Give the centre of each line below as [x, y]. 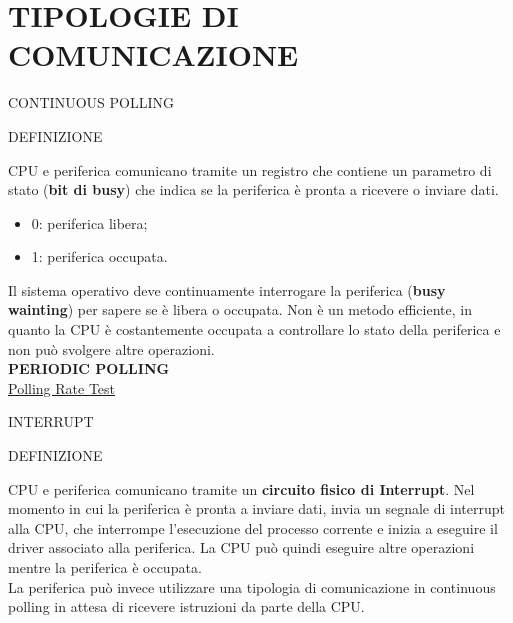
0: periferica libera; [89, 222]
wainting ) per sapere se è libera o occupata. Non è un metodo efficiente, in [240, 309]
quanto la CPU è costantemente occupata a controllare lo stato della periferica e [254, 329]
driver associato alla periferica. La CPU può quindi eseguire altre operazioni [241, 547]
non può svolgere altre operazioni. [111, 348]
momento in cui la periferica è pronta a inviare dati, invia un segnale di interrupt [256, 508]
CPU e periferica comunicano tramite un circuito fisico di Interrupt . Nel [241, 488]
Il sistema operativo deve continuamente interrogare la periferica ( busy [227, 289]
